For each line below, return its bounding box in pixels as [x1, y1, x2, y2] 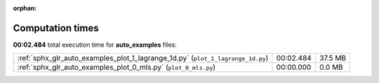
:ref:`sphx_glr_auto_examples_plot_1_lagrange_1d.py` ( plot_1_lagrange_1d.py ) [17, 53, 269, 63]
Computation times [13, 22, 99, 34]
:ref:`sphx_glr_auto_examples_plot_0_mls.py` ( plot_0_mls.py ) [17, 63, 216, 73]
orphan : [13, 4, 37, 12]
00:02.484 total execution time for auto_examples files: [13, 40, 177, 49]
